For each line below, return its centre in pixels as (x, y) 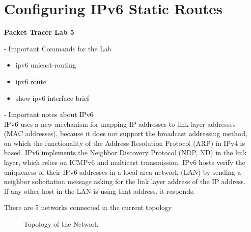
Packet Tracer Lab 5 (39, 32)
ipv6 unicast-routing (46, 65)
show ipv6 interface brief (52, 98)
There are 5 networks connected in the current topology (88, 207)
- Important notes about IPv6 (49, 114)
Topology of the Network (61, 224)
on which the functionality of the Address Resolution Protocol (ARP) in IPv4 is (125, 143)
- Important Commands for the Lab (58, 48)
